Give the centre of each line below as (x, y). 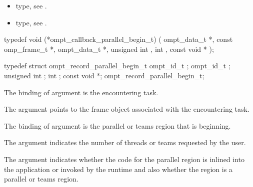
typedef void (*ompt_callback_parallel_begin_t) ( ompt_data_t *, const (118, 39)
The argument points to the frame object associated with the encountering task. (127, 109)
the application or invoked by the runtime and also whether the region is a (118, 169)
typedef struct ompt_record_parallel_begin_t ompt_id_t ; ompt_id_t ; (117, 66)
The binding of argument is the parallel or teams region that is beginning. (117, 125)
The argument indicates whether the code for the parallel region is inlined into (124, 159)
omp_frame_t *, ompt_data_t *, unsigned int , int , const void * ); (109, 49)
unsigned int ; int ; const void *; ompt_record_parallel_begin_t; (104, 75)
